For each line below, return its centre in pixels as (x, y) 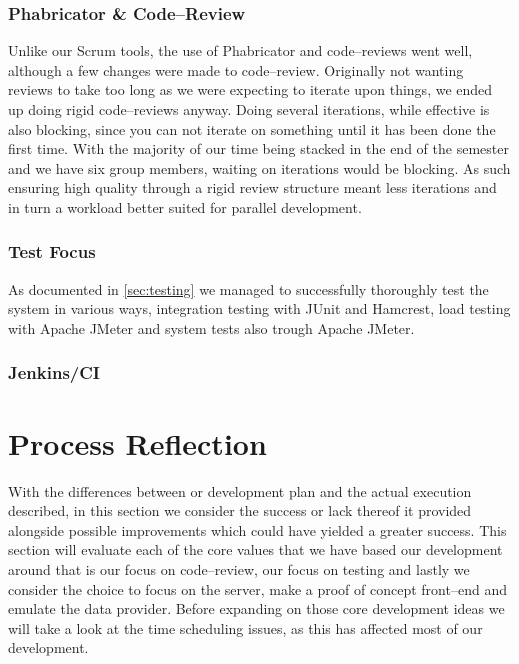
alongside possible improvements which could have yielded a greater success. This (257, 529)
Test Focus (52, 251)
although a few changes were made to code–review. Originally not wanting (236, 69)
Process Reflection (137, 442)
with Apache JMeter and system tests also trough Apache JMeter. (211, 327)
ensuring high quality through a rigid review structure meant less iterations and (252, 187)
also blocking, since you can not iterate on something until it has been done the (252, 128)
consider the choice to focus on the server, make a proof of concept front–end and (257, 588)
